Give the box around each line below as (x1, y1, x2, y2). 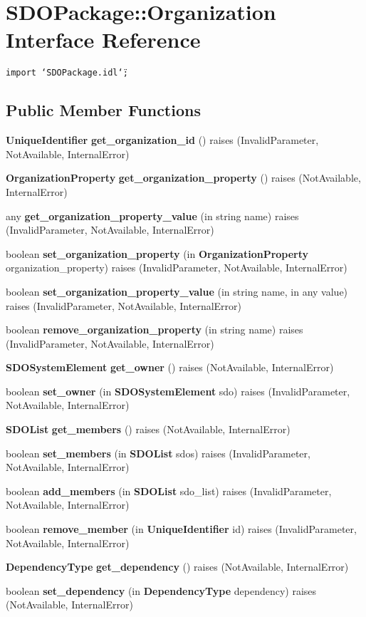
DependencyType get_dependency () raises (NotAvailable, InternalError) (6, 559, 349, 574)
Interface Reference (6, 25, 201, 54)
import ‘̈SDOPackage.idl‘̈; (6, 68, 128, 78)
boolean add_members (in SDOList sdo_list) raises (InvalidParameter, (6, 483, 332, 498)
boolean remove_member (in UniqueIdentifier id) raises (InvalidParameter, (6, 522, 357, 536)
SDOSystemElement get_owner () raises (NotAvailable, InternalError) (6, 360, 334, 375)
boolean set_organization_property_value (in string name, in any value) (6, 284, 348, 299)
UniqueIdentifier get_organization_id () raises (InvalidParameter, (6, 133, 319, 147)
